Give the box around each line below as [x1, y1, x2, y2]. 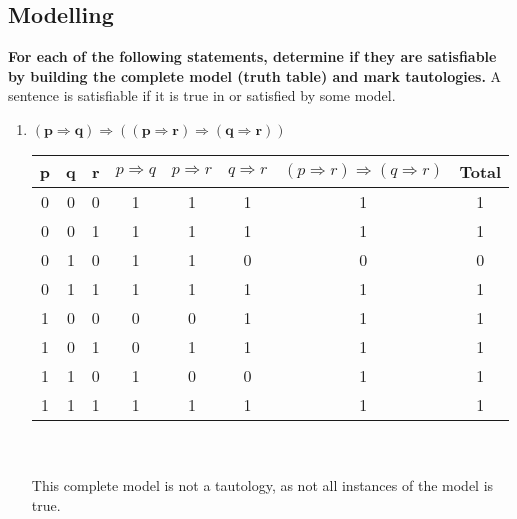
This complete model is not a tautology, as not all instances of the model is [31, 475, 494, 496]
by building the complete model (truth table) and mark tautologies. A [8, 65, 502, 86]
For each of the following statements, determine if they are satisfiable [8, 46, 497, 67]
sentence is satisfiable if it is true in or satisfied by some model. [8, 85, 396, 106]
